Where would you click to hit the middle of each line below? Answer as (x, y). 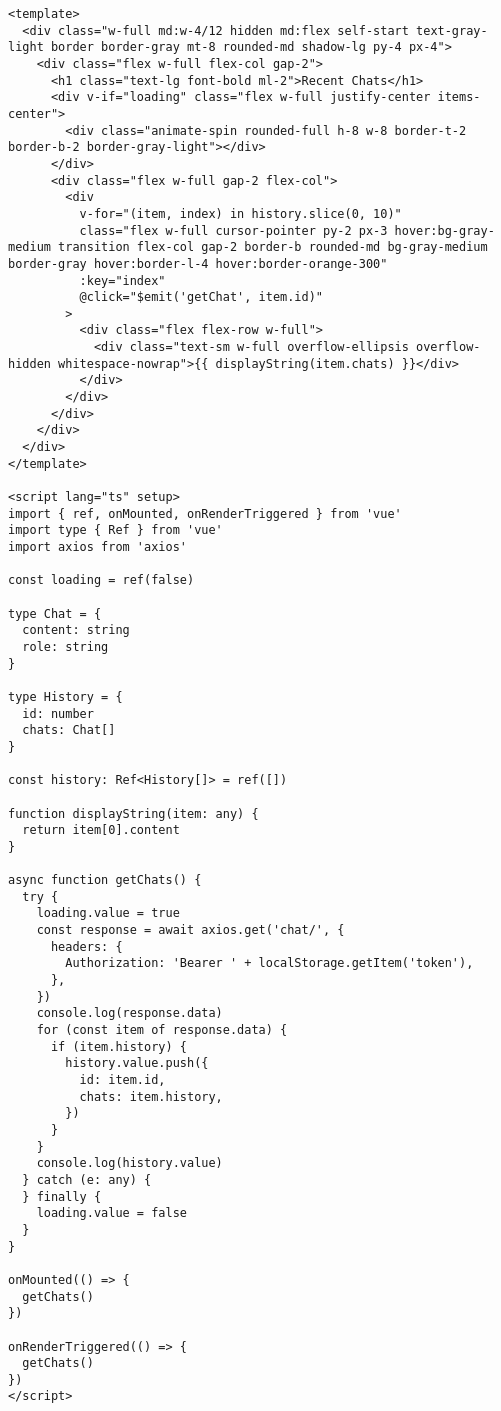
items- (459, 97)
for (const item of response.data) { (162, 1030)
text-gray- (452, 30)
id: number (58, 713)
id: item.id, (122, 1080)
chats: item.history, (151, 1096)
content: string (76, 630)
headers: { (86, 946)
